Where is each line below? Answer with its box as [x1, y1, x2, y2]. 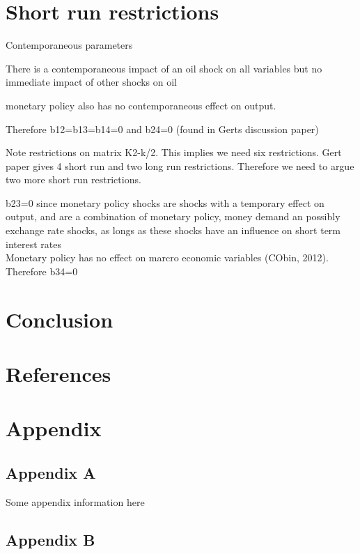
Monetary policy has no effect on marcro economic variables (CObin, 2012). [6, 250, 329, 265]
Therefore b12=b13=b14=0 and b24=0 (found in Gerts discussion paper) [6, 121, 319, 136]
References [6, 360, 111, 387]
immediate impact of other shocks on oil [6, 75, 177, 89]
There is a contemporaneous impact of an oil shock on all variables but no [6, 61, 322, 75]
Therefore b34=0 [6, 263, 78, 278]
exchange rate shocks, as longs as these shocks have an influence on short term [6, 223, 341, 238]
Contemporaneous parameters [6, 38, 133, 52]
